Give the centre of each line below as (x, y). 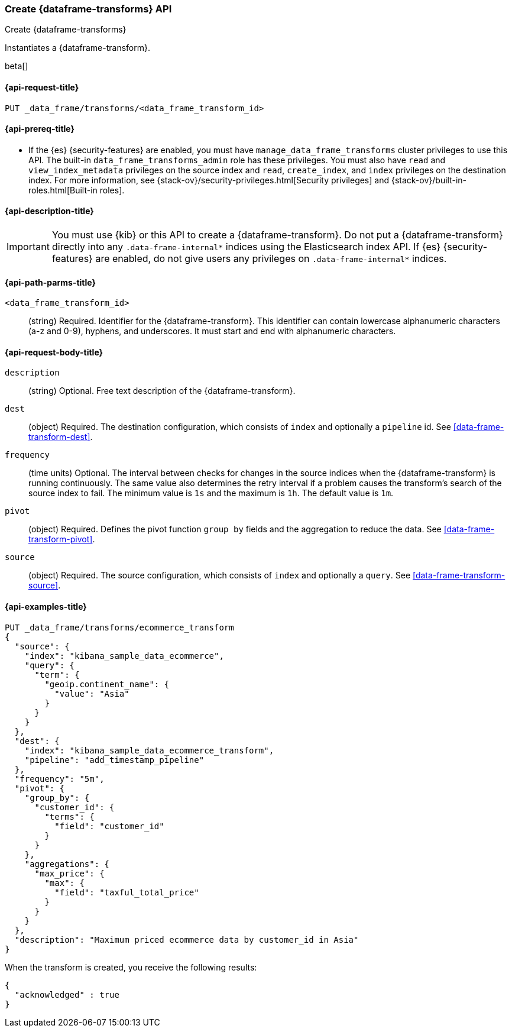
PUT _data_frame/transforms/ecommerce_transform (119, 627)
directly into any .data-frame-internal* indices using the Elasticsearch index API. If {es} (246, 247)
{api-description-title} (49, 211)
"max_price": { (69, 873)
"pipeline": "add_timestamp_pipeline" (114, 760)
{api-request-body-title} (54, 352)
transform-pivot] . (62, 539)
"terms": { (69, 816)
